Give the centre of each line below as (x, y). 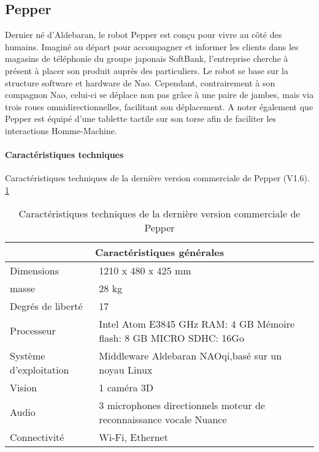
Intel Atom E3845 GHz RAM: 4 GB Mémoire (197, 323)
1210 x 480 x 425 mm (145, 270)
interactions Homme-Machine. (61, 130)
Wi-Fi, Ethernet (133, 437)
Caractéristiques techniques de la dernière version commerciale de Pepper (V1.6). (157, 178)
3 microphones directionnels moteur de (182, 405)
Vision (24, 387)
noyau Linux (126, 369)
